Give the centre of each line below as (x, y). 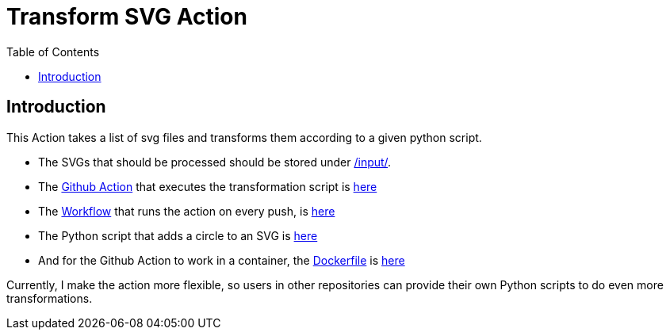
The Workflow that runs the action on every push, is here (187, 211)
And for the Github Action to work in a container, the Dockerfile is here (222, 260)
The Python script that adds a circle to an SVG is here (178, 235)
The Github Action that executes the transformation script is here (208, 186)
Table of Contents (53, 52)
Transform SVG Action (127, 17)
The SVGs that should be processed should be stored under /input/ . (215, 162)
